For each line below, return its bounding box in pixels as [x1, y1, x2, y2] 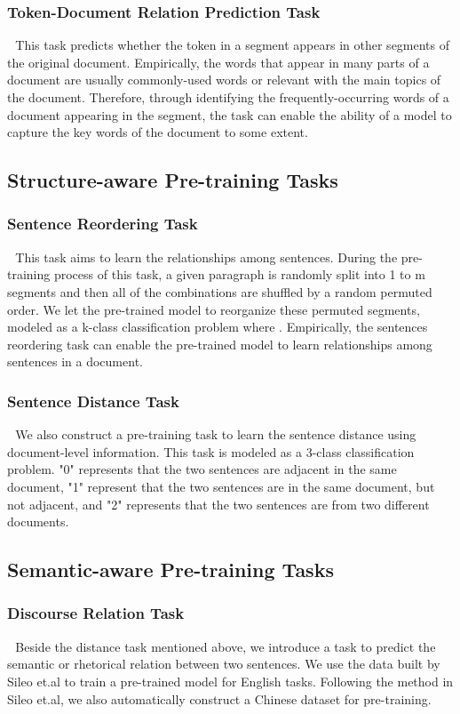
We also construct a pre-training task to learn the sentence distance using [15, 425, 416, 444]
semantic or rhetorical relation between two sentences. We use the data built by [7, 654, 440, 673]
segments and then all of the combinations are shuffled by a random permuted [7, 282, 432, 301]
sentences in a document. [7, 352, 143, 371]
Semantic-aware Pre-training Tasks [7, 556, 334, 583]
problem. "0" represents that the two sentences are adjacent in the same [7, 460, 397, 478]
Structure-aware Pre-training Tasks [7, 166, 338, 194]
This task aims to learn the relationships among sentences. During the [15, 247, 398, 266]
